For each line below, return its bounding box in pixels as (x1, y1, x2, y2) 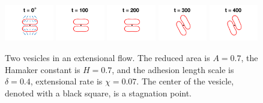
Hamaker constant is (5, 63, 80, 75)
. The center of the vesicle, (136, 75, 234, 87)
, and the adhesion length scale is (112, 63, 234, 75)
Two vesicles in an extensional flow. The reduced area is (5, 51, 210, 63)
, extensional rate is (30, 75, 103, 87)
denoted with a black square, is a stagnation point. (5, 86, 192, 99)
